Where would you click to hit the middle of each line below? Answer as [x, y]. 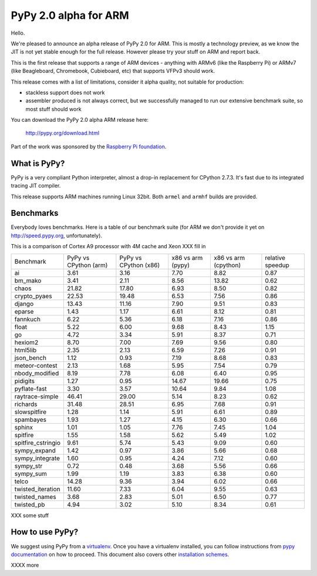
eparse [24, 311]
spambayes [31, 419]
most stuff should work [53, 109]
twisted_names [35, 497]
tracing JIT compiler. [36, 186]
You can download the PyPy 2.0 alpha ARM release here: [80, 120]
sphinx [24, 427]
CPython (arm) [87, 265]
